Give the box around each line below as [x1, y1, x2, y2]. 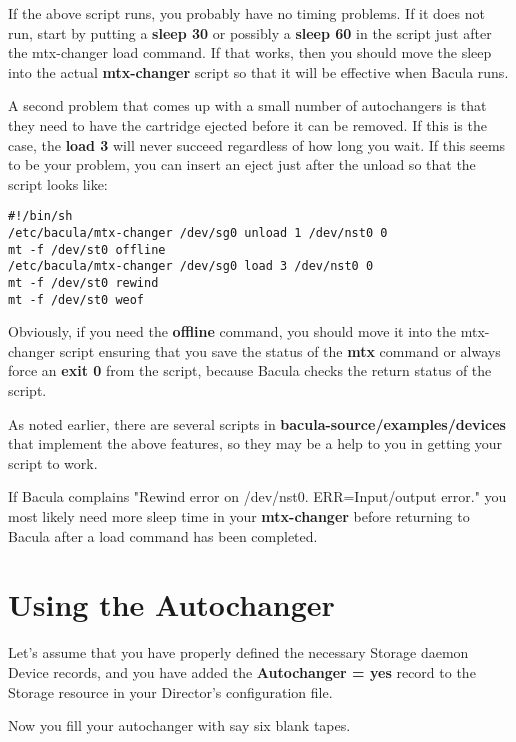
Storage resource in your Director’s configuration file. [8, 681, 333, 702]
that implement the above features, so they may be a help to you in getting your [8, 433, 503, 454]
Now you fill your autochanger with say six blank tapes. [8, 715, 351, 736]
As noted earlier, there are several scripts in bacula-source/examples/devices [8, 413, 506, 434]
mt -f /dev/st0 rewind [8, 275, 159, 290]
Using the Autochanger [8, 584, 335, 625]
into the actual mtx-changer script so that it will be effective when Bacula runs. [8, 61, 509, 82]
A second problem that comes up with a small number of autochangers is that [8, 95, 487, 116]
